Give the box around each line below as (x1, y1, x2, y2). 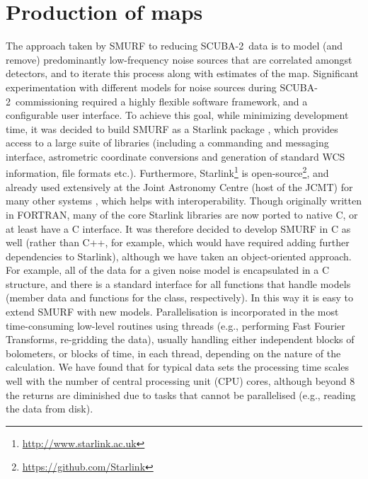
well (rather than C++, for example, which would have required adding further (6, 235, 350, 250)
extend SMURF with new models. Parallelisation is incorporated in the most (6, 304, 339, 319)
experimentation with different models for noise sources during (6, 79, 277, 94)
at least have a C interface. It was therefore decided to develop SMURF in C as (6, 221, 351, 236)
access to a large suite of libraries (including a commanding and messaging (6, 135, 329, 150)
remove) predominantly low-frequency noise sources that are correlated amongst (6, 52, 352, 67)
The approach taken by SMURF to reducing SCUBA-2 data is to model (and (6, 38, 343, 53)
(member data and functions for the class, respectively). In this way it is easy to (6, 290, 354, 305)
